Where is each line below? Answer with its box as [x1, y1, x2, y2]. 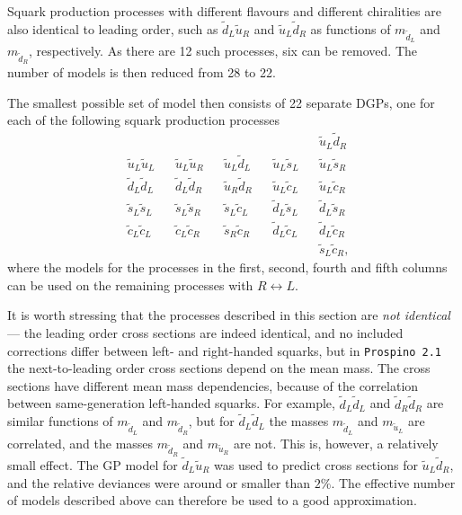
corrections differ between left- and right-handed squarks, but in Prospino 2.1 [7, 341, 442, 360]
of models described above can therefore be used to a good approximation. [7, 491, 417, 510]
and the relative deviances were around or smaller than [7, 473, 311, 492]
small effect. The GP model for [7, 455, 178, 474]
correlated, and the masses [7, 433, 154, 452]
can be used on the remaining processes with [7, 275, 253, 294]
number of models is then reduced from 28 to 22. [7, 63, 276, 82]
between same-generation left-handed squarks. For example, [7, 394, 335, 413]
